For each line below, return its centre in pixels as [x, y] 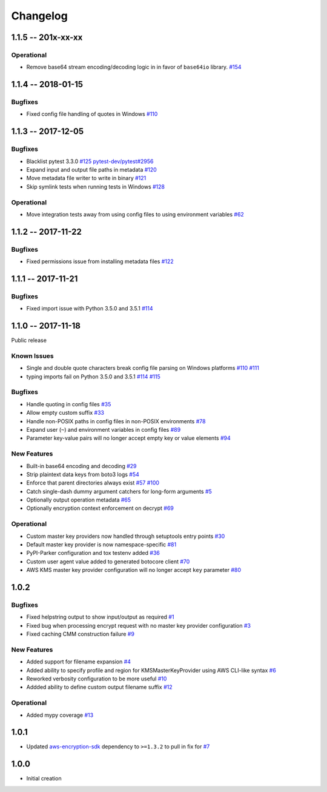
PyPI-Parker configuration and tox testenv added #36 [93, 553]
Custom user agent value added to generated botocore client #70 [108, 562]
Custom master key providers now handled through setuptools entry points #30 [126, 536]
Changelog [39, 16]
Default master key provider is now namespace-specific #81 [101, 545]
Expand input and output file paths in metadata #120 [91, 170]
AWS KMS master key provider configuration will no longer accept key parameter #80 [134, 570]
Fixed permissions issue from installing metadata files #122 [100, 261]
